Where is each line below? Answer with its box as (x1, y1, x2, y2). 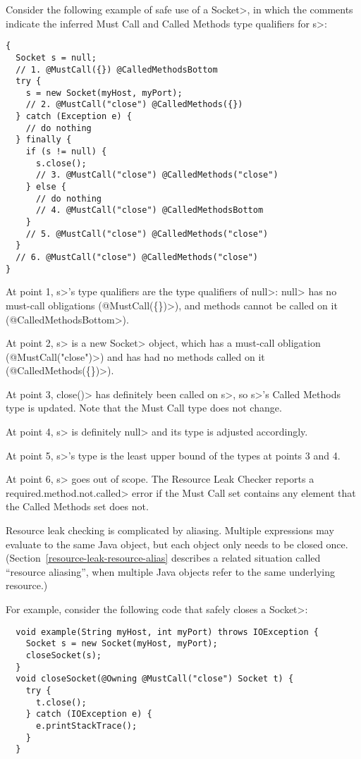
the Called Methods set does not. (6, 499, 149, 514)
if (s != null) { (25, 147, 107, 157)
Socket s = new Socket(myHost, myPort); (25, 638, 218, 649)
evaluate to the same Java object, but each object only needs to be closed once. (6, 536, 348, 551)
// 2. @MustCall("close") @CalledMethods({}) (25, 99, 243, 110)
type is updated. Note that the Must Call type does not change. (6, 400, 282, 415)
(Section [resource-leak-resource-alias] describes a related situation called (6, 550, 321, 565)
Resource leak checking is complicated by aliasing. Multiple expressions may (6, 523, 334, 538)
